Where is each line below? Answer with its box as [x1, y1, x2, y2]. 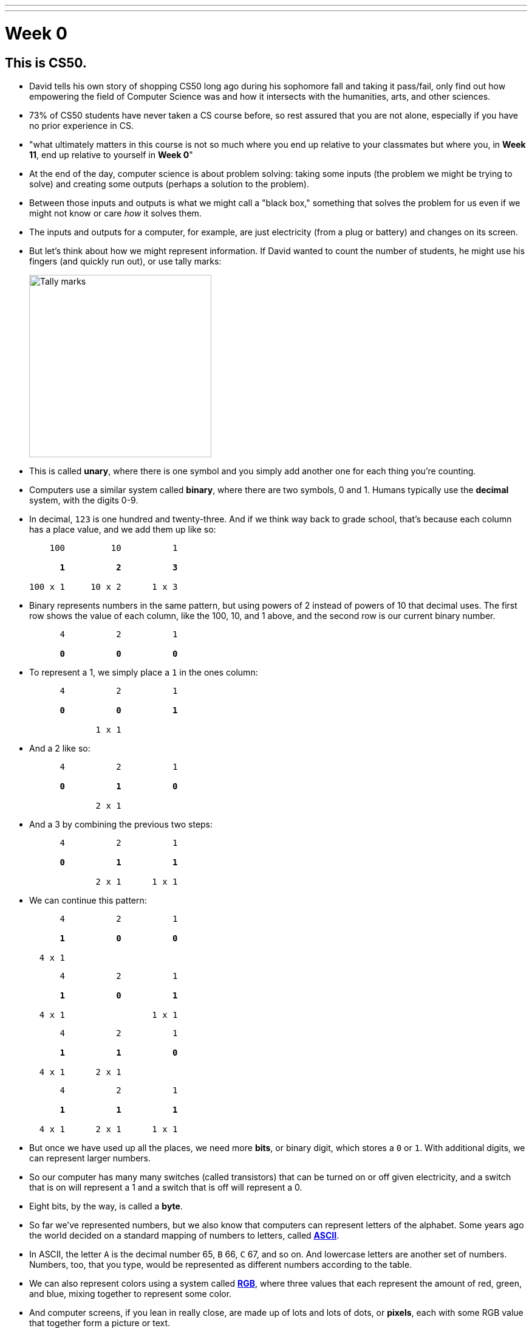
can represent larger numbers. [29, 1152, 151, 1163]
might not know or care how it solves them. [29, 207, 202, 218]
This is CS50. [5, 55, 87, 71]
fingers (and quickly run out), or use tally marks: [29, 255, 222, 266]
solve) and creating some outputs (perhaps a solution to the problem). [29, 178, 309, 189]
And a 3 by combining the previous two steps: [29, 818, 213, 829]
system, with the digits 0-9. [29, 494, 138, 505]
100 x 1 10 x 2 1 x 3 [29, 581, 178, 592]
